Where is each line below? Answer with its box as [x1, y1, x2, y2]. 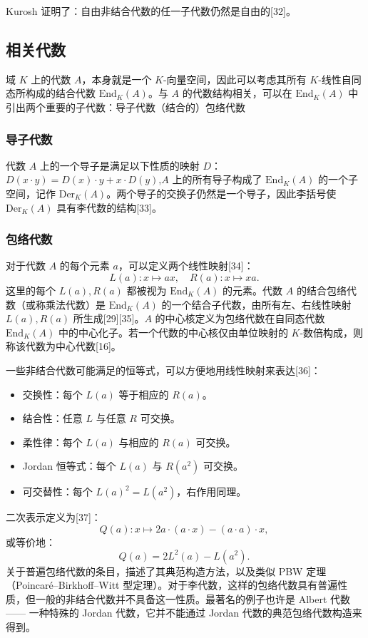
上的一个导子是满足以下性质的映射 [39, 158, 200, 173]
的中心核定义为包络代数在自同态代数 [155, 311, 325, 326]
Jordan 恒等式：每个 [22, 458, 116, 473]
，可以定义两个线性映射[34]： [118, 258, 254, 273]
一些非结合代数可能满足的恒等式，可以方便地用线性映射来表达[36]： [6, 362, 321, 377]
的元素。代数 [223, 282, 283, 297]
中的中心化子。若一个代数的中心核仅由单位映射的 [58, 324, 288, 339]
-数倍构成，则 [300, 324, 364, 339]
